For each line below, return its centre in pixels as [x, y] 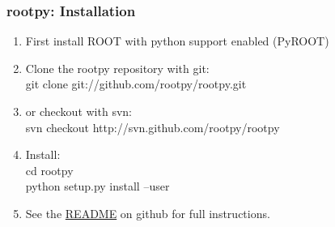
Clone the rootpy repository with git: [117, 68]
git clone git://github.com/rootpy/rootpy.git [136, 84]
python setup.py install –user [98, 186]
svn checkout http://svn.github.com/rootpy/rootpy [153, 127]
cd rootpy [49, 170]
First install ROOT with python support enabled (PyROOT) [177, 41]
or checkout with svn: [78, 111]
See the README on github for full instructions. [148, 213]
